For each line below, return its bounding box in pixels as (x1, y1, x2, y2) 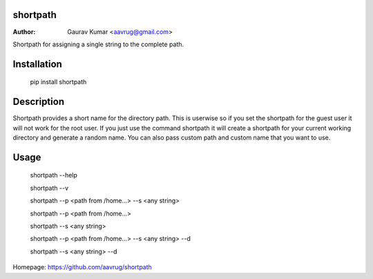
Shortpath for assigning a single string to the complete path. (12, 40, 184, 48)
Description (12, 96, 65, 108)
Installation (12, 58, 62, 70)
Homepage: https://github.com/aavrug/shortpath (12, 263, 152, 271)
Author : (12, 28, 36, 36)
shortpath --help (30, 171, 77, 180)
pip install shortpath (30, 78, 87, 86)
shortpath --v (30, 184, 69, 192)
